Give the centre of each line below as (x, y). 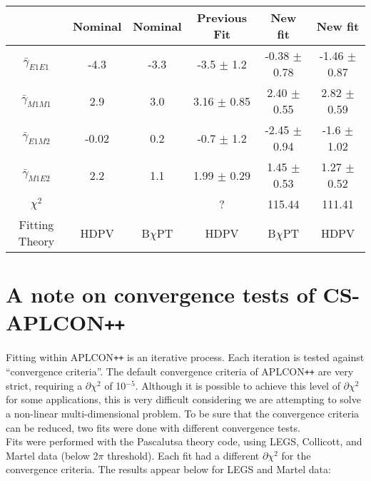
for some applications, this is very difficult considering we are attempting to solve (183, 399)
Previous (222, 17)
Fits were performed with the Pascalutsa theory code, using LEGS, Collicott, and (184, 441)
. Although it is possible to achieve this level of (238, 385)
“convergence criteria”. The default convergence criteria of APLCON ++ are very (180, 371)
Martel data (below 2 (52, 455)
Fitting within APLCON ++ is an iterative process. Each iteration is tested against (185, 357)
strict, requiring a (44, 385)
